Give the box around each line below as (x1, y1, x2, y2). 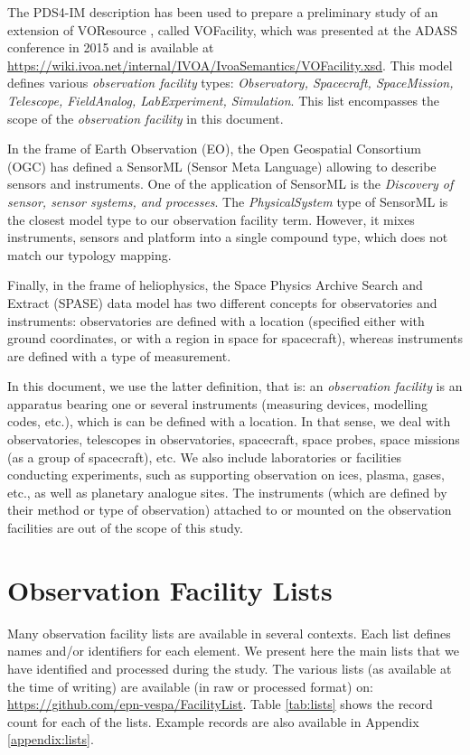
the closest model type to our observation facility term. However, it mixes (7, 210, 415, 228)
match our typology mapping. (7, 245, 172, 264)
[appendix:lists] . (7, 730, 94, 749)
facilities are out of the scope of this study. (7, 518, 243, 537)
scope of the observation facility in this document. (7, 108, 284, 127)
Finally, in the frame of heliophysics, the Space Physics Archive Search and (7, 275, 423, 294)
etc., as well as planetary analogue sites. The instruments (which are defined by (7, 482, 447, 501)
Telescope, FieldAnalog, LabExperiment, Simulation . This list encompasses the (7, 90, 440, 109)
